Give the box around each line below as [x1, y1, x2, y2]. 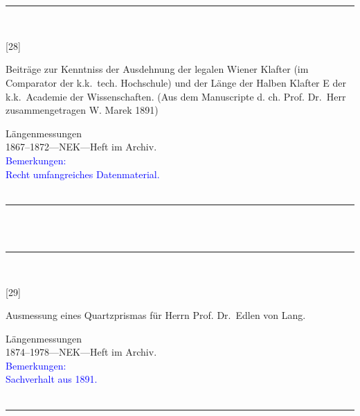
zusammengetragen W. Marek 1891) [6, 103, 159, 117]
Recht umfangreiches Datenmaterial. [6, 166, 160, 181]
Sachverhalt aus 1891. [6, 372, 98, 386]
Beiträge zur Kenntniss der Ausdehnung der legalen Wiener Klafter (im [6, 62, 309, 76]
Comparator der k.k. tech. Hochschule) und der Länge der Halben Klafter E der [6, 75, 346, 89]
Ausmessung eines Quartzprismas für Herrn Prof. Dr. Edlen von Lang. [6, 308, 306, 322]
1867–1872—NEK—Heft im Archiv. [6, 139, 157, 154]
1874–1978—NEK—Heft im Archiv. [6, 345, 157, 359]
